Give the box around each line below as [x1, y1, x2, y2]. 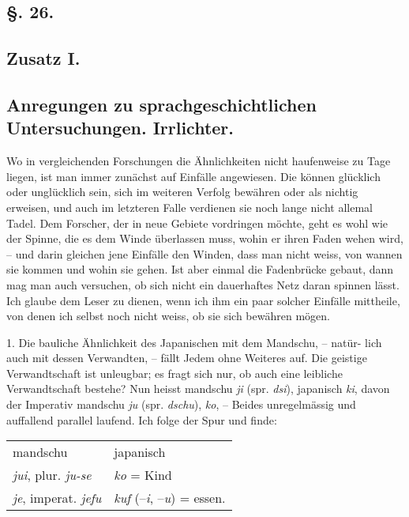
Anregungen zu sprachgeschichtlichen [6, 92, 317, 116]
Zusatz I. [6, 46, 81, 70]
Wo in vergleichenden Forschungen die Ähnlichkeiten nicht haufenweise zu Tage [6, 153, 391, 169]
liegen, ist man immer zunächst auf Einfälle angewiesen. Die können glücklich [6, 168, 381, 184]
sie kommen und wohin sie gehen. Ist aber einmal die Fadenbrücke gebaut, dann [6, 261, 394, 277]
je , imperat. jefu [13, 489, 102, 508]
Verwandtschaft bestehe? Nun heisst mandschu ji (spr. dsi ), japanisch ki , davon [6, 380, 390, 397]
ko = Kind [114, 466, 172, 485]
